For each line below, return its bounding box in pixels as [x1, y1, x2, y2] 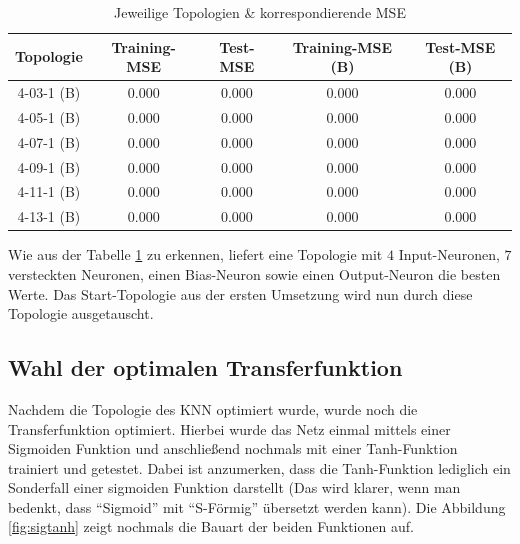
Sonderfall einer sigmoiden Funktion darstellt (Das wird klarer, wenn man [8, 477, 461, 498]
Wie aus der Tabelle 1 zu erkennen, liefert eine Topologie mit [8, 244, 383, 265]
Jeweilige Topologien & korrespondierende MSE [114, 2, 406, 22]
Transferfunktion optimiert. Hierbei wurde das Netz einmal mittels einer [8, 418, 451, 439]
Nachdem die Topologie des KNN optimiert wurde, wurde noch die [8, 398, 418, 419]
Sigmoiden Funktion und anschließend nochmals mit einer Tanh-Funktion [8, 438, 458, 459]
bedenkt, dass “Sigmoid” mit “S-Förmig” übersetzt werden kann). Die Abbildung [8, 496, 506, 517]
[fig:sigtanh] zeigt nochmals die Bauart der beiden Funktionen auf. [8, 516, 414, 537]
